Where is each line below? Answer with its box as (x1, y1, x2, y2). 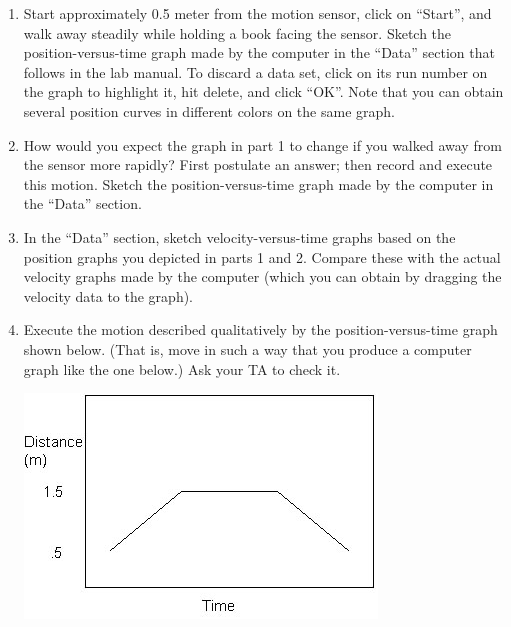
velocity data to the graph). (23, 285, 194, 306)
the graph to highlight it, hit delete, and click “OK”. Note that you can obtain (23, 81, 504, 102)
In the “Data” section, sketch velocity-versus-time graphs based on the (23, 226, 456, 247)
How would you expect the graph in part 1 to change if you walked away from (23, 134, 502, 155)
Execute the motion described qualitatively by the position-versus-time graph (23, 319, 498, 340)
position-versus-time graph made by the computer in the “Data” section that (23, 42, 495, 63)
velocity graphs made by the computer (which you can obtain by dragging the (23, 266, 502, 287)
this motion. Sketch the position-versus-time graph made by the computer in (23, 173, 494, 194)
